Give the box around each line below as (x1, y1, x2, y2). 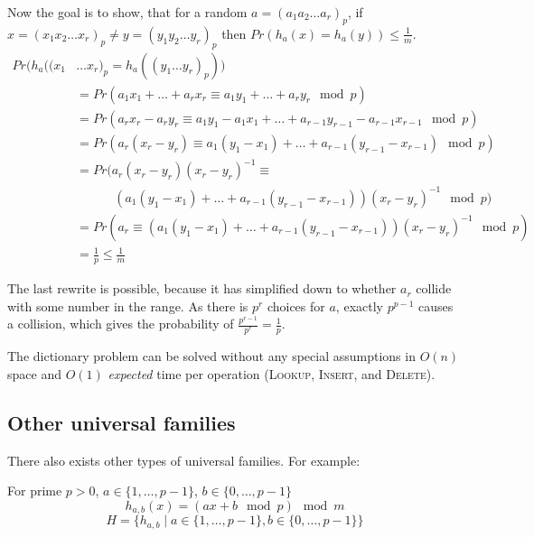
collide (416, 279, 452, 298)
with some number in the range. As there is (7, 296, 248, 315)
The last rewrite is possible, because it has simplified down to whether (7, 279, 397, 298)
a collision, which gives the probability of (7, 314, 234, 333)
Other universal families (7, 408, 236, 436)
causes (418, 296, 454, 315)
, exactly (335, 296, 383, 315)
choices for (267, 296, 325, 315)
